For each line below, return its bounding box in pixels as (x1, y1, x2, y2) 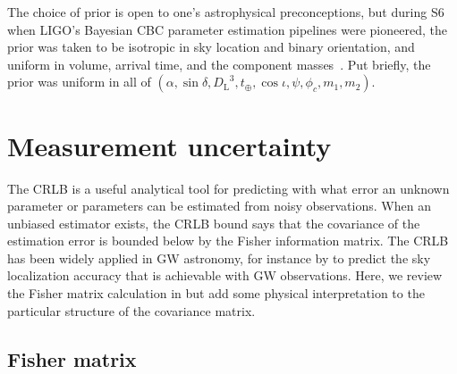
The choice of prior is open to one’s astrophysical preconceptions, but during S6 (7, 3, 444, 21)
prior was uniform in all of (7, 72, 151, 91)
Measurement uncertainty (7, 127, 332, 163)
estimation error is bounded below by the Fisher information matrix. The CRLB (7, 231, 449, 250)
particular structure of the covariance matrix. (7, 301, 256, 320)
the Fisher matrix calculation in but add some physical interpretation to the (7, 284, 425, 303)
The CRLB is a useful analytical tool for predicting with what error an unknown (7, 179, 450, 197)
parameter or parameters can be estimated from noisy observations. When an (7, 196, 431, 215)
